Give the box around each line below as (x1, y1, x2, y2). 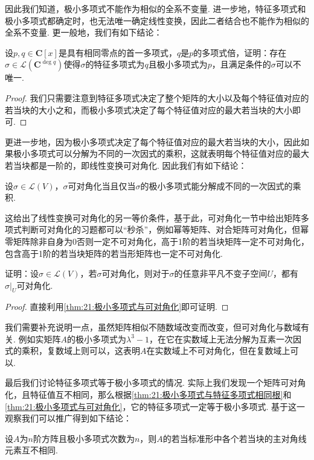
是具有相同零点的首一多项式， (58, 46, 177, 58)
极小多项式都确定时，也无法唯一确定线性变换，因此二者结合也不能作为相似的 (5, 14, 309, 27)
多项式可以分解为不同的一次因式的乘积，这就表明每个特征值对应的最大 (30, 147, 309, 160)
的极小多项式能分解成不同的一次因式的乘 (140, 179, 301, 192)
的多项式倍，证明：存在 (193, 46, 287, 58)
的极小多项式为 (67, 332, 127, 345)
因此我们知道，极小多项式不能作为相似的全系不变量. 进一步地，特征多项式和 (5, 2, 306, 14)
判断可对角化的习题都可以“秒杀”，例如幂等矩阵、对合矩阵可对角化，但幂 (21, 223, 309, 236)
